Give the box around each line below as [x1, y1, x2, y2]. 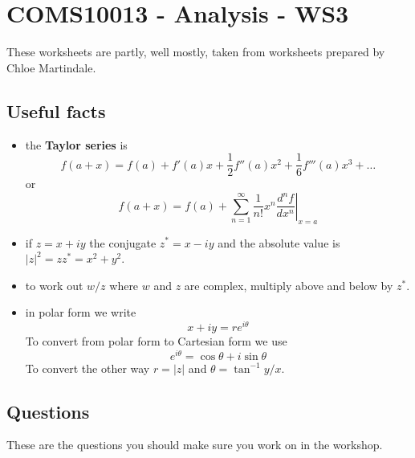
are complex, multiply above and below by [184, 276, 393, 293]
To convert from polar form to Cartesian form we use [25, 333, 287, 350]
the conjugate [89, 234, 157, 251]
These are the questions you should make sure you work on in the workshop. [6, 436, 383, 453]
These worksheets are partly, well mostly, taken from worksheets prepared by [6, 43, 385, 60]
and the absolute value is [218, 234, 340, 251]
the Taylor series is [25, 136, 128, 153]
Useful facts [6, 98, 106, 123]
